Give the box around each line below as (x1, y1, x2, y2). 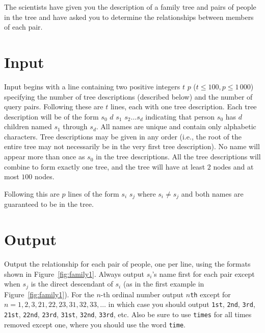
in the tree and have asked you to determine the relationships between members (4, 11, 254, 22)
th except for (190, 289, 231, 299)
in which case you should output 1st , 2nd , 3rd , (108, 299, 255, 310)
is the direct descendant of (31, 278, 113, 289)
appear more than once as (4, 151, 85, 162)
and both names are (181, 188, 244, 199)
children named (4, 121, 52, 132)
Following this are (4, 188, 60, 199)
